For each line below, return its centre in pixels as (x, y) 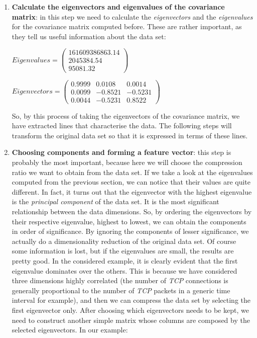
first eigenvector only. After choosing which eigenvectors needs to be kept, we (130, 310)
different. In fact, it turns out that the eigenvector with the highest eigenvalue (132, 191)
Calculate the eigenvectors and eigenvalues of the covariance (118, 7)
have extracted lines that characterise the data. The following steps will (122, 125)
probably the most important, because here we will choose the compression (127, 162)
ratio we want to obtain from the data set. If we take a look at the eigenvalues (132, 172)
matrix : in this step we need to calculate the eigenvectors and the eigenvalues (132, 16)
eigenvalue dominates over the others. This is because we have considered (124, 270)
